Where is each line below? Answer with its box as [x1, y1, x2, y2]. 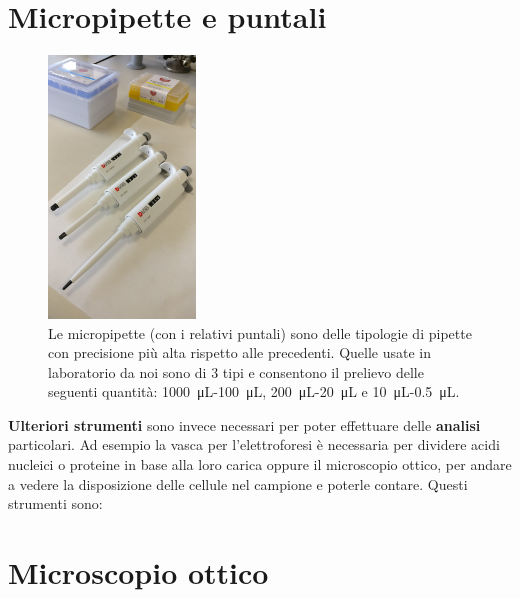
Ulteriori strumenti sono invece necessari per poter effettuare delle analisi [8, 414, 481, 435]
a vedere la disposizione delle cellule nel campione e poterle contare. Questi [8, 473, 468, 494]
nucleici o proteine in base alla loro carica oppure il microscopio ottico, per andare [8, 454, 512, 475]
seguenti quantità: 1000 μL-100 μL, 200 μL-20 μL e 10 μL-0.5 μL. [48, 381, 460, 402]
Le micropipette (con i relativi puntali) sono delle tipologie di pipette [48, 322, 472, 343]
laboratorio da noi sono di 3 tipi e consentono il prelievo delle [48, 361, 424, 382]
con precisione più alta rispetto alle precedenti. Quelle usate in [48, 342, 432, 363]
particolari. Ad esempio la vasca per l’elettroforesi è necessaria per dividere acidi [8, 434, 500, 455]
